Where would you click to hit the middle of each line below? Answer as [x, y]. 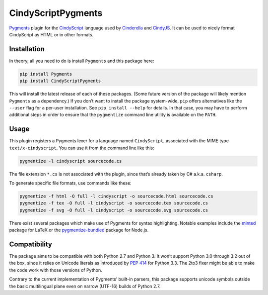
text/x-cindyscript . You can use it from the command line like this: [82, 148]
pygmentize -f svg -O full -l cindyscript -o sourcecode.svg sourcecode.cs [114, 210]
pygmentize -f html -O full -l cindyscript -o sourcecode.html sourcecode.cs [116, 196]
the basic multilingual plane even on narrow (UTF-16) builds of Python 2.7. [85, 286]
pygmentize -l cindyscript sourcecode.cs [71, 161]
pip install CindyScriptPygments [60, 81]
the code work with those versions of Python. [56, 270]
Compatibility [31, 244]
